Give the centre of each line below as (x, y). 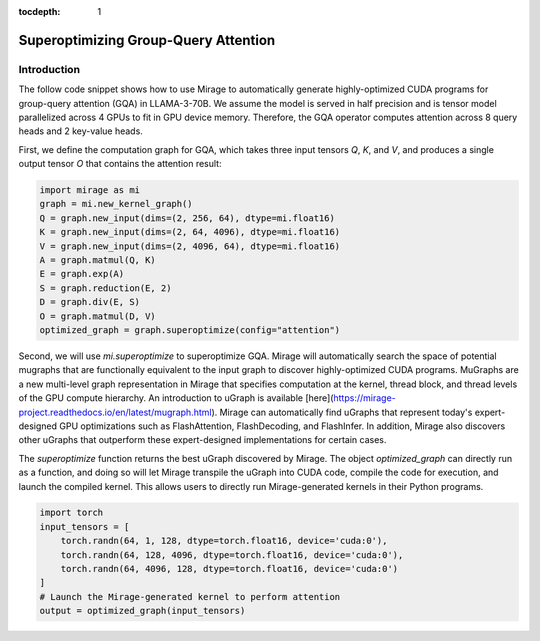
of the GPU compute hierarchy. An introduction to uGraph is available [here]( (176, 398)
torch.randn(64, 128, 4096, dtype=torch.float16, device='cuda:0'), (232, 554)
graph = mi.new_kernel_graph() (116, 204)
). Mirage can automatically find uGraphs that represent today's (342, 412)
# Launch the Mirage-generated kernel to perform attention (190, 596)
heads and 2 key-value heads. (81, 131)
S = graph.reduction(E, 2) (105, 288)
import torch (71, 513)
